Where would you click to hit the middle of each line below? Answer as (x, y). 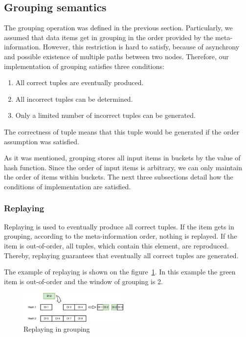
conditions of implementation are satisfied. (67, 186)
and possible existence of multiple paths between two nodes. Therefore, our (116, 56)
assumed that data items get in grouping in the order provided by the (109, 37)
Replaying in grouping (57, 328)
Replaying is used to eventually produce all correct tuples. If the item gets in (119, 226)
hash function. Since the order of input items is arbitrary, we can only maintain (123, 167)
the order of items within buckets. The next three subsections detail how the (119, 177)
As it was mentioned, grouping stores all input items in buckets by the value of (122, 158)
